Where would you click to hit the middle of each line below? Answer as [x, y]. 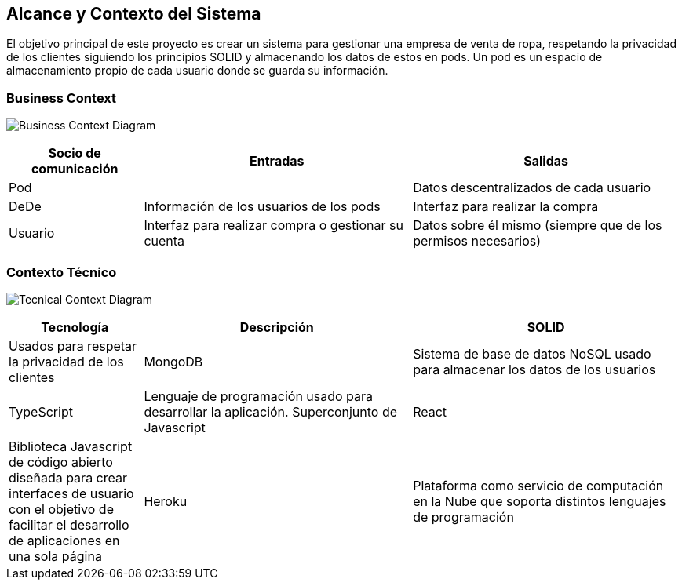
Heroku [166, 501]
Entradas [277, 161]
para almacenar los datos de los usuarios [534, 369]
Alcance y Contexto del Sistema [134, 14]
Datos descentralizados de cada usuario [532, 188]
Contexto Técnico [62, 272]
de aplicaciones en [64, 540]
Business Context [62, 98]
